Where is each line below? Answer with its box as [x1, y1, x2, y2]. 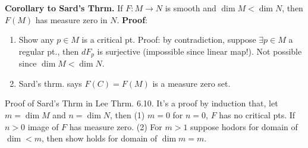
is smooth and [165, 2, 216, 14]
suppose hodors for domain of [190, 120, 298, 133]
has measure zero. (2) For [69, 120, 162, 133]
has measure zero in [35, 13, 108, 26]
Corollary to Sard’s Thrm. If [5, 2, 123, 14]
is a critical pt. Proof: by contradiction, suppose [81, 33, 256, 46]
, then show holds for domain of [42, 132, 158, 144]
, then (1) [109, 109, 145, 121]
